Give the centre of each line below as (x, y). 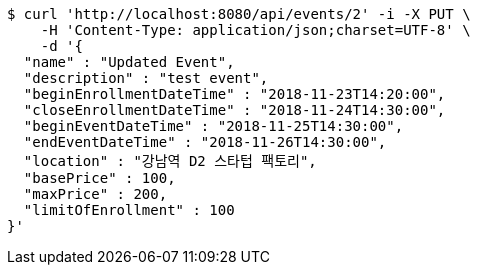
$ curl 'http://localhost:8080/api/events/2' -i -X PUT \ (239, 14)
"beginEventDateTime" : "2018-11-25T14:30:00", (213, 126)
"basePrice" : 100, (99, 178)
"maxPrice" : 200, (95, 194)
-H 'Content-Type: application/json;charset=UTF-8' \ (255, 30)
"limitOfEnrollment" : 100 (129, 210)
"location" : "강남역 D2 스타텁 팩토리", (170, 161)
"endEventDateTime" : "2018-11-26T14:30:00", (205, 142)
